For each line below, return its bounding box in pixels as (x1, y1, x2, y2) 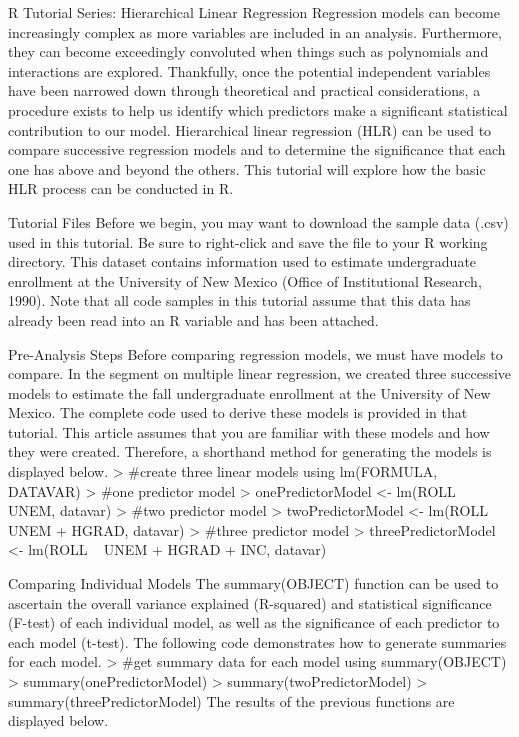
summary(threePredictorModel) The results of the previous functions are (8, 690, 455, 711)
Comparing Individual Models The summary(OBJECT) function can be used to (8, 573, 499, 594)
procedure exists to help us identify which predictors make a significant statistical (8, 99, 508, 120)
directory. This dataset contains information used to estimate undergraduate (8, 251, 477, 272)
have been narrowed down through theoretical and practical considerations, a (8, 80, 481, 101)
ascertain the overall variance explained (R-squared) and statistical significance (8, 592, 492, 613)
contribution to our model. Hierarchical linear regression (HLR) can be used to (8, 119, 492, 140)
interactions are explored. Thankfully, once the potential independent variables (8, 60, 491, 81)
